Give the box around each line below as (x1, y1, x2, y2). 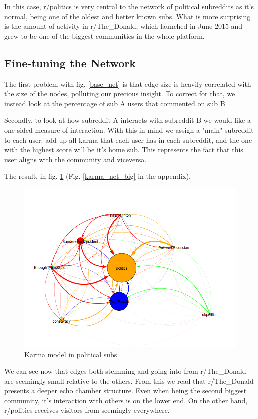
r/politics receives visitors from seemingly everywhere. (4, 405, 170, 415)
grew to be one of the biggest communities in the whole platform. (4, 30, 205, 41)
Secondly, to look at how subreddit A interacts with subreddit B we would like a (4, 115, 251, 125)
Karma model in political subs (24, 349, 117, 359)
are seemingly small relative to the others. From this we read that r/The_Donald (4, 375, 254, 386)
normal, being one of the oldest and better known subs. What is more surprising (4, 11, 251, 21)
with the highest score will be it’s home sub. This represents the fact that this (4, 144, 243, 155)
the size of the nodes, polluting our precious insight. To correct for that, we (4, 88, 235, 99)
